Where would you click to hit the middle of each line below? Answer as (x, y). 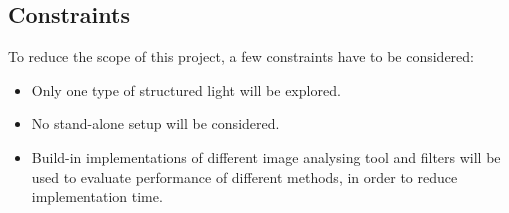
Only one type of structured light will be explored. (186, 89)
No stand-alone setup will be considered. (155, 123)
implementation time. (97, 196)
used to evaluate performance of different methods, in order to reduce (244, 176)
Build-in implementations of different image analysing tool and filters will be (266, 156)
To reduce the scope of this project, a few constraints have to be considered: (241, 56)
